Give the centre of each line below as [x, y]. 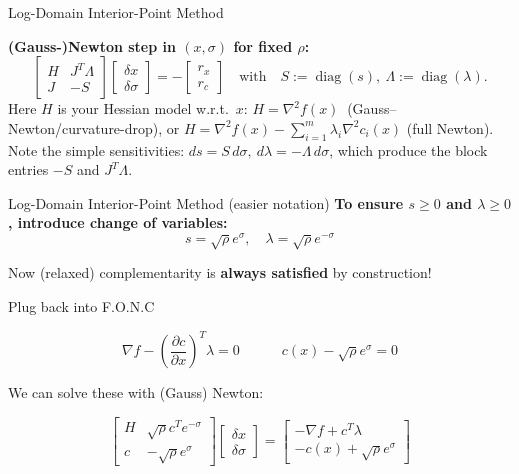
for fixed [263, 45]
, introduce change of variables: [118, 222]
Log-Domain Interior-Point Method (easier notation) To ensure [206, 202]
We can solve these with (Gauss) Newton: [136, 392]
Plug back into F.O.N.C [81, 306]
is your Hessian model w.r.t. [143, 108]
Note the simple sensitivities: [96, 149]
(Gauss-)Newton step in [92, 45]
